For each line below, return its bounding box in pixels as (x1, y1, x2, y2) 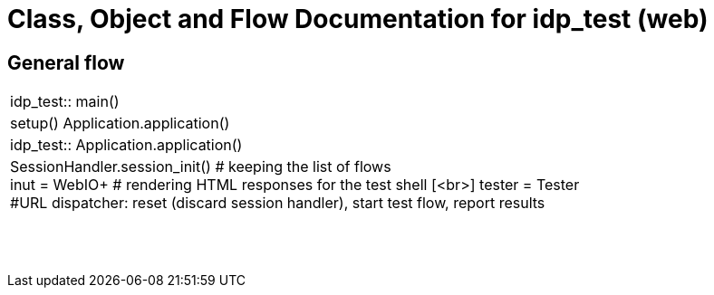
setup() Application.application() (10, 114, 230, 133)
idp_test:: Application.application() (10, 136, 243, 155)
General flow (7, 51, 125, 74)
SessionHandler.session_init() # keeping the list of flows (10, 157, 391, 176)
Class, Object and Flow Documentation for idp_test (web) (7, 4, 709, 34)
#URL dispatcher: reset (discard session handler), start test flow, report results (10, 194, 545, 213)
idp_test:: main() (10, 92, 120, 111)
